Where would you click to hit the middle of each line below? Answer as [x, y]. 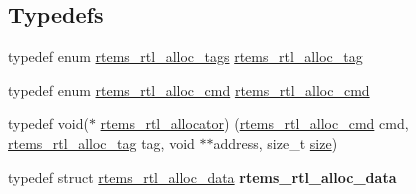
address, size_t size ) [275, 142]
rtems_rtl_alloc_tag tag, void [101, 142]
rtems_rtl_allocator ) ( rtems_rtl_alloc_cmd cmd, [254, 123]
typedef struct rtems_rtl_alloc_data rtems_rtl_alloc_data [202, 176]
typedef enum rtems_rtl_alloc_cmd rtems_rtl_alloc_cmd [189, 89]
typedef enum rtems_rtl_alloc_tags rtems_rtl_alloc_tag [185, 56]
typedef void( [48, 123]
